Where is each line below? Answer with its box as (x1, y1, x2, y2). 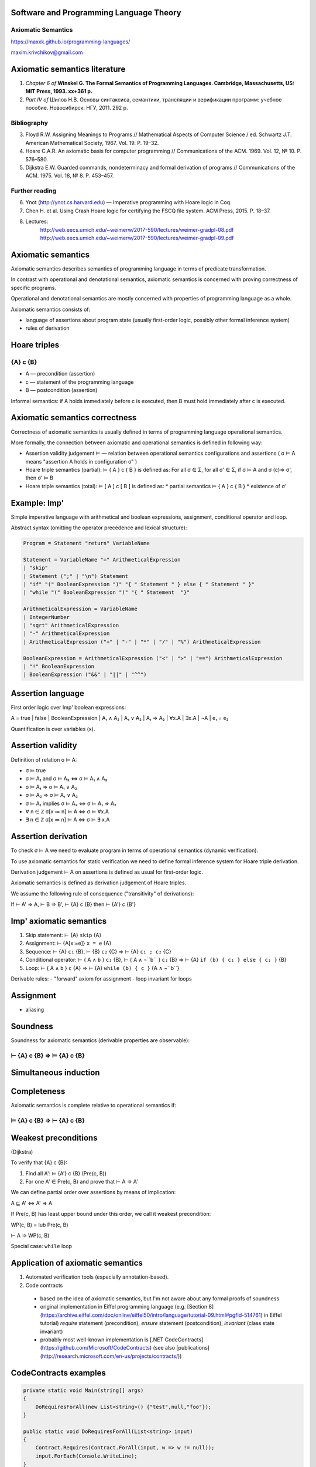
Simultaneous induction (11, 1068, 100, 1078)
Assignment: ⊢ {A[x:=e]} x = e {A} (25, 939, 112, 947)
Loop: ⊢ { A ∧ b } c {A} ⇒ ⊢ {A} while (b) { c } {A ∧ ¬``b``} (25, 964, 180, 971)
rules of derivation (25, 325, 70, 332)
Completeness (11, 1086, 66, 1097)
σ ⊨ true (25, 766, 46, 774)
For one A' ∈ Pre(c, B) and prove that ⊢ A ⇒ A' (25, 1178, 139, 1185)
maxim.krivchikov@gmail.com (11, 49, 83, 56)
